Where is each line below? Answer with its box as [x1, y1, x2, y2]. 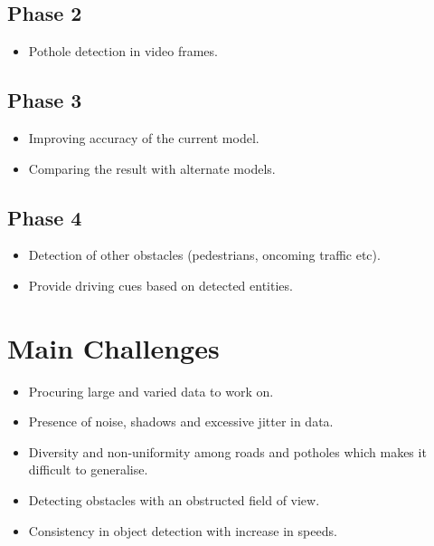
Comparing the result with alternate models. [28, 158, 276, 177]
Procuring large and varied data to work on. [28, 381, 274, 400]
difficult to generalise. [28, 460, 148, 479]
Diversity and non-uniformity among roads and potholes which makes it [28, 442, 427, 461]
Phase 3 [7, 86, 82, 114]
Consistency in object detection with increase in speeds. [28, 521, 337, 540]
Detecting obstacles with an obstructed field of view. [28, 491, 320, 510]
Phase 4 [7, 203, 82, 231]
